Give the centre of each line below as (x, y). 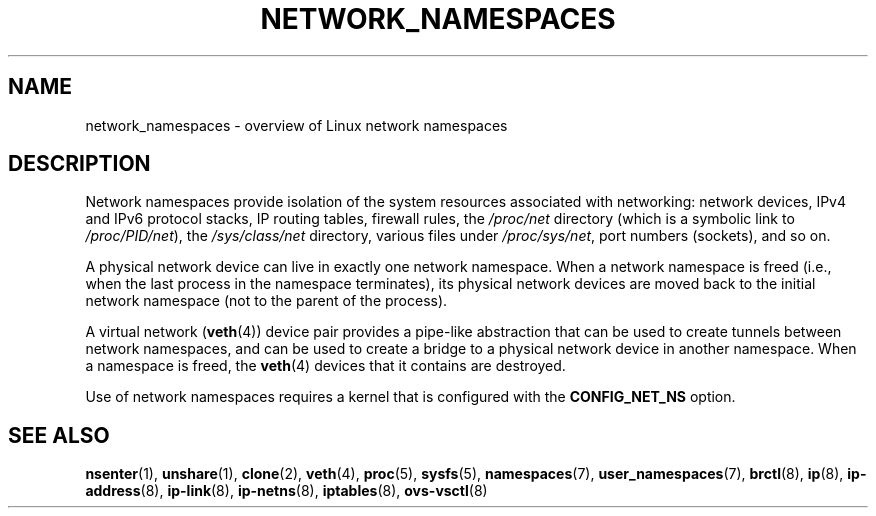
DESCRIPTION (79, 164)
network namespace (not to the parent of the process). (266, 301)
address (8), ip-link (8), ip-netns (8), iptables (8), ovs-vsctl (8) (286, 491)
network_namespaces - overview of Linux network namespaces (296, 125)
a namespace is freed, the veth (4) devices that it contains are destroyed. (325, 366)
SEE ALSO (59, 435)
